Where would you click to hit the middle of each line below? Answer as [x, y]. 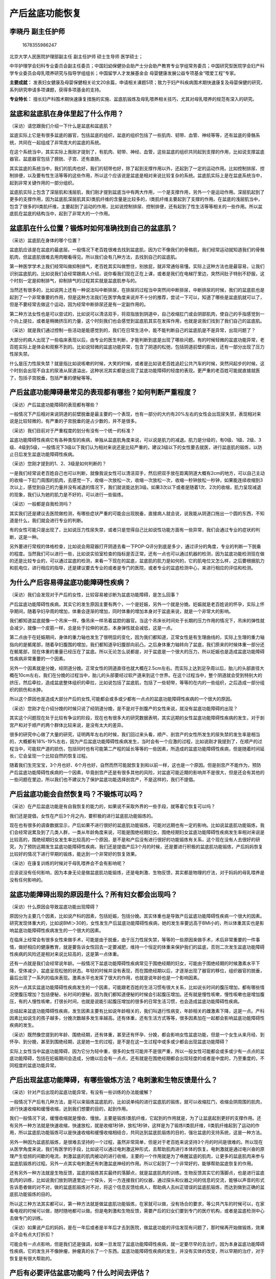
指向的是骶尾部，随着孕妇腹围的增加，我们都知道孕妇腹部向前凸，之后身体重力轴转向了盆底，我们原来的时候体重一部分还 [137, 644]
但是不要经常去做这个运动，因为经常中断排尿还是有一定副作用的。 [79, 304]
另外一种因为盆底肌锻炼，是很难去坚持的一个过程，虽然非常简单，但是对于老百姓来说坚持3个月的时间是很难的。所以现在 [136, 1142]
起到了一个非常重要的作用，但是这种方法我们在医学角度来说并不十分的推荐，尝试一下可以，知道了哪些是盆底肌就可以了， [137, 297]
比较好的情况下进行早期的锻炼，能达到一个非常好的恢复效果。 [74, 854]
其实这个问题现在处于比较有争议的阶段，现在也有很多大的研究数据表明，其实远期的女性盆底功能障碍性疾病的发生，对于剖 [137, 718]
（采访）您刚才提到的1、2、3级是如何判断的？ [58, 464]
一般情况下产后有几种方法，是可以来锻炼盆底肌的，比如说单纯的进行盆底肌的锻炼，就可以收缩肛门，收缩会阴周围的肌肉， [137, 1101]
